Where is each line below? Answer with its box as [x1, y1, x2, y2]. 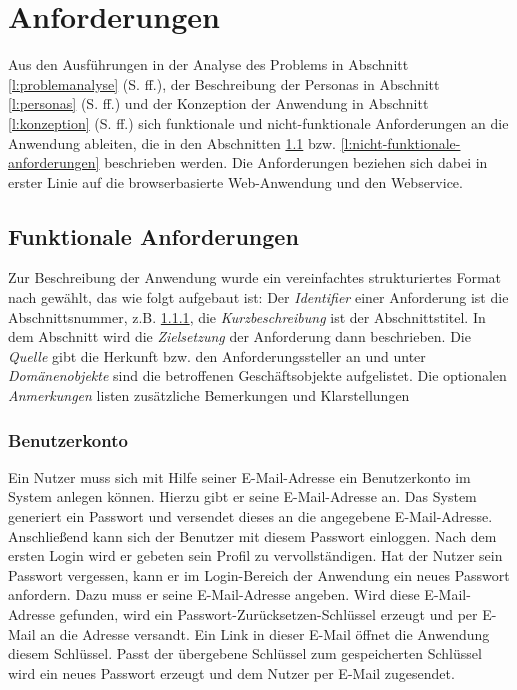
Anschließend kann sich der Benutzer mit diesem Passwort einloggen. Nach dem [8, 525, 497, 546]
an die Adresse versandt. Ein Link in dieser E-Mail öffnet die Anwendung [40, 623, 490, 644]
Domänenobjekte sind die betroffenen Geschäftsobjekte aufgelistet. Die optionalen [8, 365, 507, 386]
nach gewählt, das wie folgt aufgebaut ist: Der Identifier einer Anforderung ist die [8, 287, 509, 308]
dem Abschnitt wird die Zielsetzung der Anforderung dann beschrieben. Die [8, 326, 471, 347]
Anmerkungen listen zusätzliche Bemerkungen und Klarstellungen [8, 385, 410, 406]
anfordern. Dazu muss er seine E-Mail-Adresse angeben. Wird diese [8, 584, 420, 605]
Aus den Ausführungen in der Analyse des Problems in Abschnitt [8, 54, 409, 75]
